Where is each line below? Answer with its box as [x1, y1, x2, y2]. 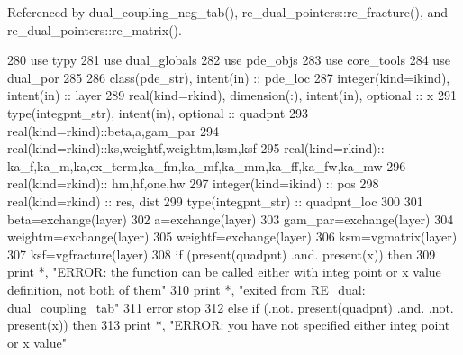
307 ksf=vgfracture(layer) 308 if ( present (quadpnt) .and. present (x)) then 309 [7, 244, 436, 263]
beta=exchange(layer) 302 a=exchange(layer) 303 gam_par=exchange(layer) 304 [7, 209, 454, 228]
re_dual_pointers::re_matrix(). [7, 20, 182, 39]
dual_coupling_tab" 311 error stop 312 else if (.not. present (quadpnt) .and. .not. [7, 297, 454, 316]
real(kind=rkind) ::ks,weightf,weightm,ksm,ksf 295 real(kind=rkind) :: [7, 139, 385, 158]
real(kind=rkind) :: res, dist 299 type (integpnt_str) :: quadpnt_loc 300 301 [7, 191, 423, 210]
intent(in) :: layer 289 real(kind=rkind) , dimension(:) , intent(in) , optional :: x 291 [7, 86, 457, 105]
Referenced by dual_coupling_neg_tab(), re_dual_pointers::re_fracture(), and [7, 3, 449, 21]
